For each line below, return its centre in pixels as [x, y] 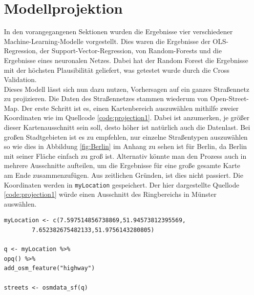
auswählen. [20, 203]
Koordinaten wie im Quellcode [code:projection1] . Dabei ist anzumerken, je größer [127, 117]
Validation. [20, 79]
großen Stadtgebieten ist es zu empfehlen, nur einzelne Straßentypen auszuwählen [126, 137]
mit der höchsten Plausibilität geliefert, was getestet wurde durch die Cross [117, 70]
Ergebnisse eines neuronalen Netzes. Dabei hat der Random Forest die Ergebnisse [126, 60]
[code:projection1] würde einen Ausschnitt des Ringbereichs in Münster [110, 194]
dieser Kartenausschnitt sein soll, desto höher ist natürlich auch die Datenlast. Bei [127, 127]
